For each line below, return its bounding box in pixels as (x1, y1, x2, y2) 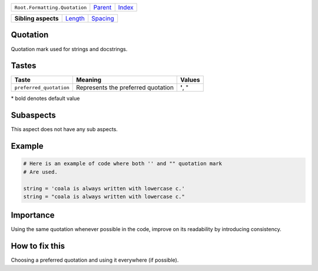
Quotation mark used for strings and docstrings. (11, 45, 128, 52)
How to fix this (11, 241, 65, 251)
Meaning (75, 76, 102, 84)
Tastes (11, 61, 37, 71)
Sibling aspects (14, 15, 59, 22)
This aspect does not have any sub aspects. (11, 126, 118, 133)
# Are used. (23, 168, 58, 175)
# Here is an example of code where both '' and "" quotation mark (23, 160, 223, 167)
